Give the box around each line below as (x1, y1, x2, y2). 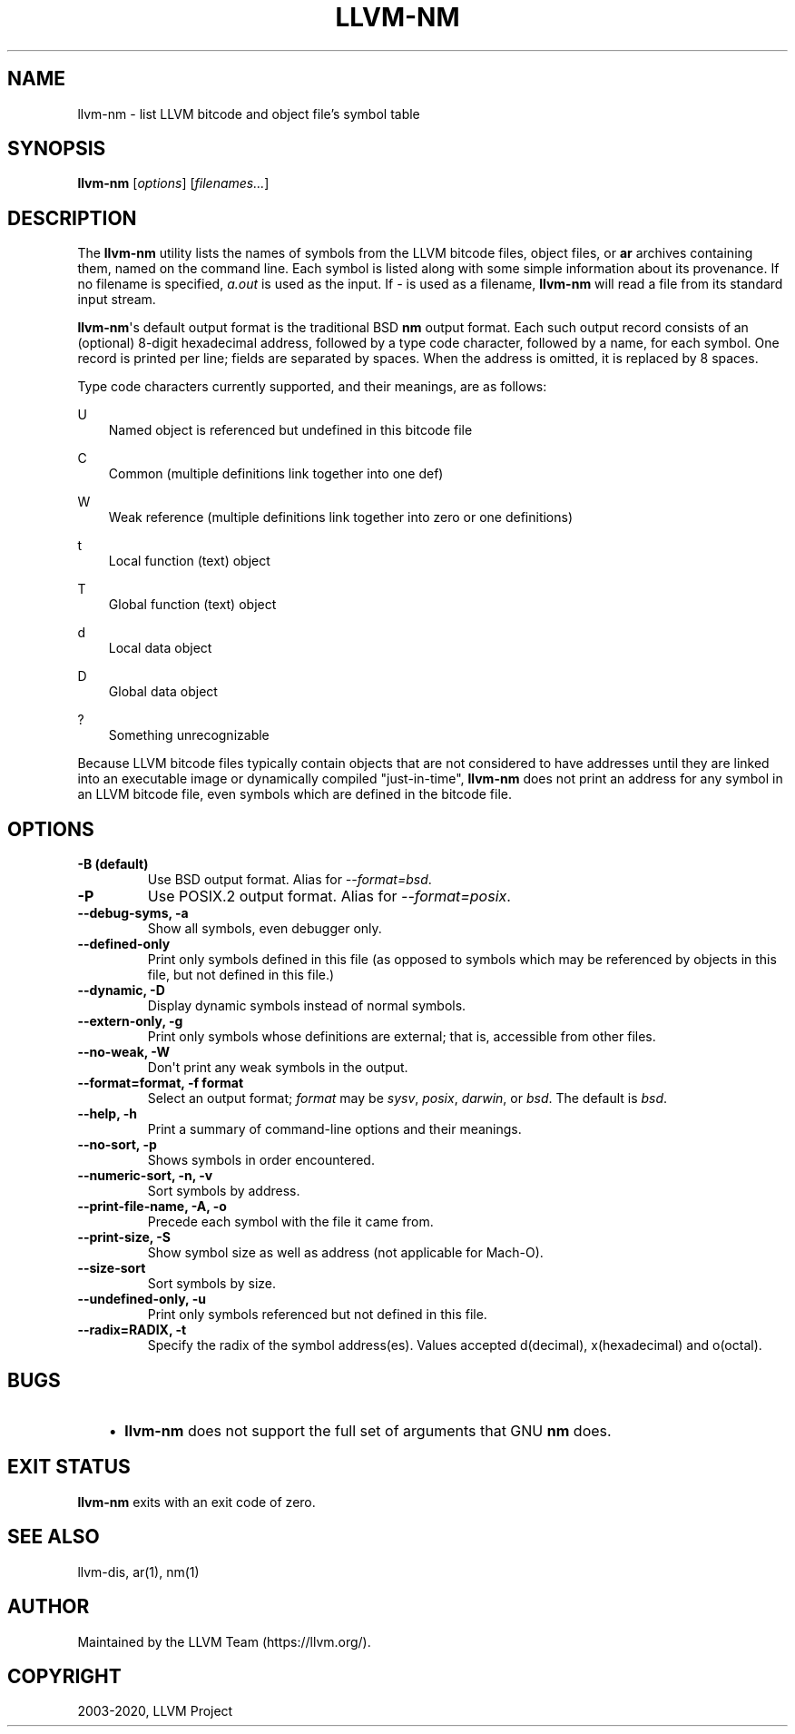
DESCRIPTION (7, 206, 137, 230)
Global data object (108, 684, 218, 700)
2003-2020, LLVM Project (77, 1703, 233, 1719)
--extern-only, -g (77, 1013, 183, 1030)
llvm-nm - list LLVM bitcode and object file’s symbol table (77, 105, 420, 122)
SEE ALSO (7, 1525, 100, 1549)
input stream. (77, 291, 156, 308)
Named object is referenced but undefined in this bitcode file (108, 422, 473, 438)
